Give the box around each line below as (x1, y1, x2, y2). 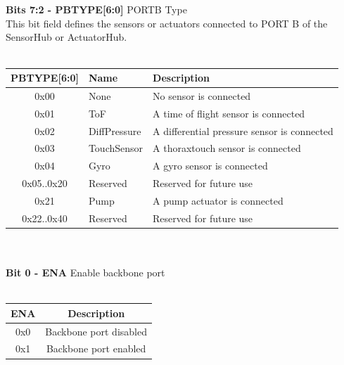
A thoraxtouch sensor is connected (153, 141, 301, 155)
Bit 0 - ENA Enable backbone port (6, 265, 165, 280)
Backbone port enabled (46, 341, 146, 356)
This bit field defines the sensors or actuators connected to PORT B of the (6, 15, 328, 30)
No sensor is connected (153, 88, 251, 103)
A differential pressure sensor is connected (153, 123, 333, 138)
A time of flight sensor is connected (153, 105, 305, 120)
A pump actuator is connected (153, 193, 284, 207)
